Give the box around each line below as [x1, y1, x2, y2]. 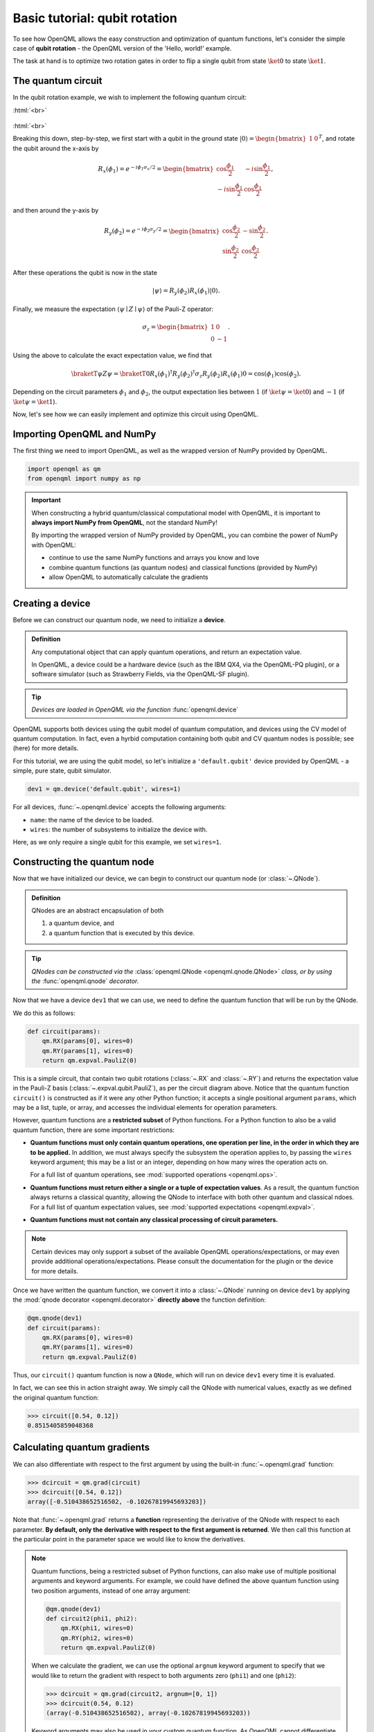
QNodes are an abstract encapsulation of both [31, 906, 164, 914]
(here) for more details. [12, 744, 79, 752]
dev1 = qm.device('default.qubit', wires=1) [27, 785, 181, 793]
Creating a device [12, 597, 91, 609]
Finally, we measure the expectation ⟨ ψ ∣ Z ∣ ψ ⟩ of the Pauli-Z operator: [12, 305, 214, 313]
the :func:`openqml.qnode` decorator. [31, 977, 139, 985]
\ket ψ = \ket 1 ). [12, 397, 57, 405]
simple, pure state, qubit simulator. [12, 766, 112, 775]
